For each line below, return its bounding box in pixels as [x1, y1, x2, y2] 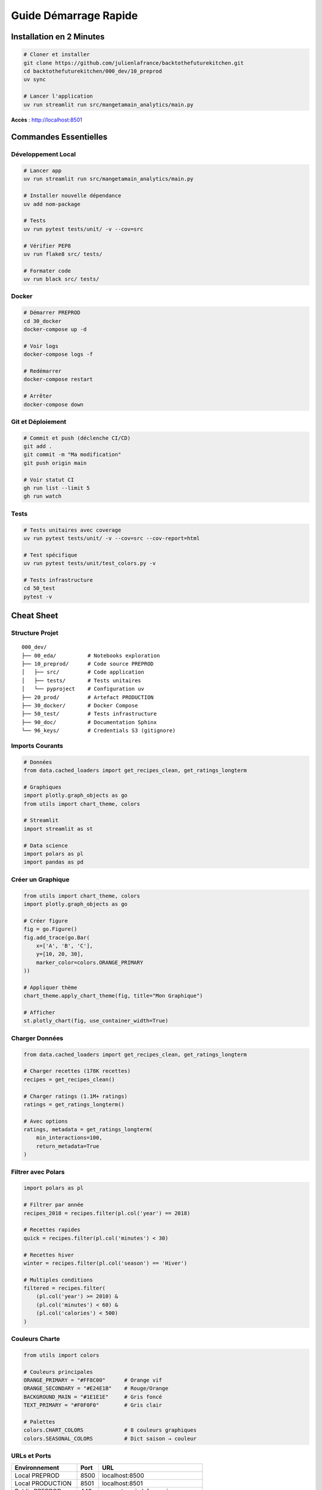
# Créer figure [23, 917, 68, 924]
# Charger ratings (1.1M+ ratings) [23, 1092, 128, 1100]
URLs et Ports [11, 1452, 52, 1460]
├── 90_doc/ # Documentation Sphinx [21, 719, 157, 725]
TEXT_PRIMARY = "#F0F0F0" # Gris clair [23, 1402, 162, 1409]
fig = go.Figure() [23, 926, 78, 933]
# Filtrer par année [23, 1202, 83, 1208]
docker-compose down [23, 401, 83, 408]
